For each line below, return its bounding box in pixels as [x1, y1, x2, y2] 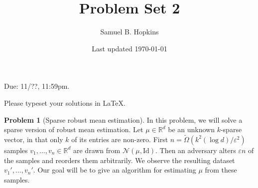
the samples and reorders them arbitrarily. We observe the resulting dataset [4, 155, 235, 165]
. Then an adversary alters [155, 145, 236, 155]
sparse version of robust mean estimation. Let [4, 124, 143, 135]
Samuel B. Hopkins [100, 26, 159, 37]
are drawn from [73, 145, 121, 155]
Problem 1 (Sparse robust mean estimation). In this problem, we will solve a [4, 114, 243, 125]
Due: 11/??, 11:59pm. [4, 81, 70, 91]
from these [205, 165, 237, 175]
